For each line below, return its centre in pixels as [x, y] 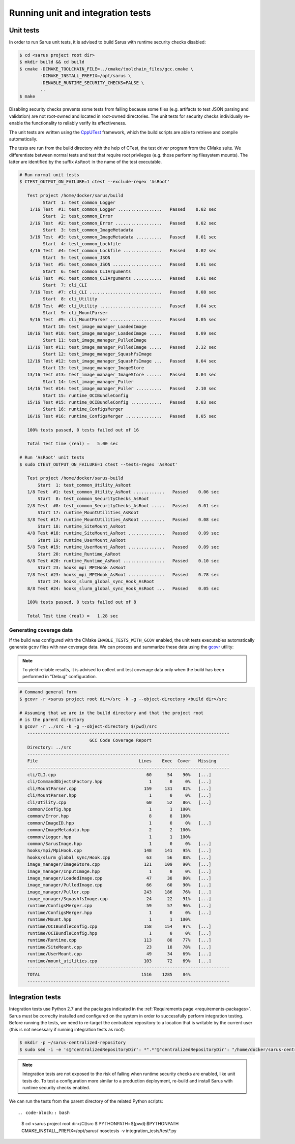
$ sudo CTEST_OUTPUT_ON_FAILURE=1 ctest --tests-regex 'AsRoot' [99, 464]
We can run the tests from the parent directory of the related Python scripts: [86, 1101]
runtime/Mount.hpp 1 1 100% [109, 919]
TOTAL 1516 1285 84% [109, 975]
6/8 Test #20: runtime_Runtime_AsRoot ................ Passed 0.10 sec [123, 561]
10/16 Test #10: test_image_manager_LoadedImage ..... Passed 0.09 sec [122, 333]
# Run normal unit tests [49, 175]
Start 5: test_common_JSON [76, 258]
